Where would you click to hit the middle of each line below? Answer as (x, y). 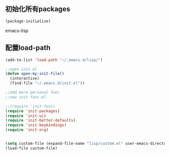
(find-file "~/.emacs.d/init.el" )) (47, 83)
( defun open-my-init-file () (35, 74)
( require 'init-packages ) (32, 111)
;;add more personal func (32, 92)
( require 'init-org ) (27, 130)
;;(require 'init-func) (30, 106)
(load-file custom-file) (31, 148)
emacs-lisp (17, 30)
